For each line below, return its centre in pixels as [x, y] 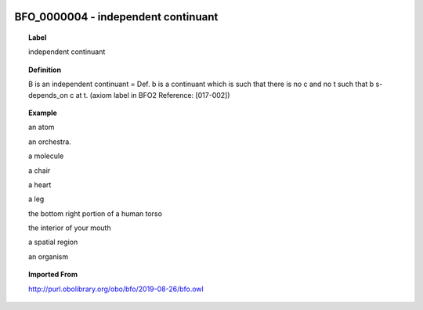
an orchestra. [50, 142]
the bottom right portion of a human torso [95, 213]
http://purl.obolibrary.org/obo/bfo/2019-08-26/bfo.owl [116, 289]
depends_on [48, 95]
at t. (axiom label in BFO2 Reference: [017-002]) [153, 95]
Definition [45, 70]
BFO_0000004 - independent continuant [116, 17]
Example [43, 113]
